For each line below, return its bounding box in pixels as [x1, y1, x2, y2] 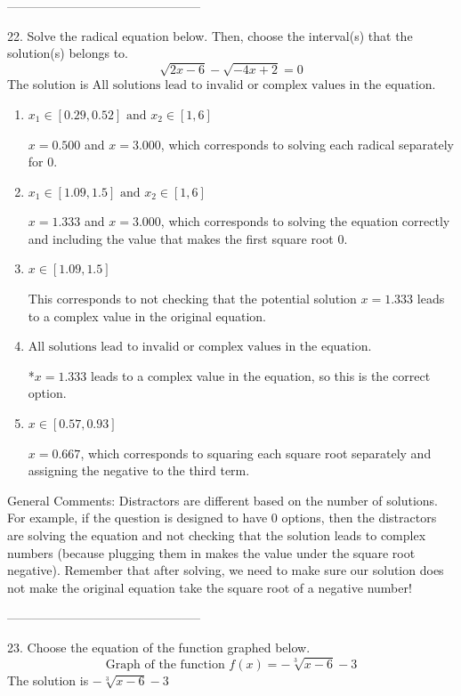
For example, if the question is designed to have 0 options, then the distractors [7, 508, 437, 527]
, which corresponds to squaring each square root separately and [80, 443, 432, 462]
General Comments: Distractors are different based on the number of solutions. [7, 490, 438, 509]
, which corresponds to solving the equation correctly [160, 212, 450, 231]
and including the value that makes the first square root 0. [28, 229, 348, 247]
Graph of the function [105, 658, 225, 671]
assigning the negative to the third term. [28, 461, 250, 480]
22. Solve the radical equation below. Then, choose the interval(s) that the [7, 26, 413, 45]
